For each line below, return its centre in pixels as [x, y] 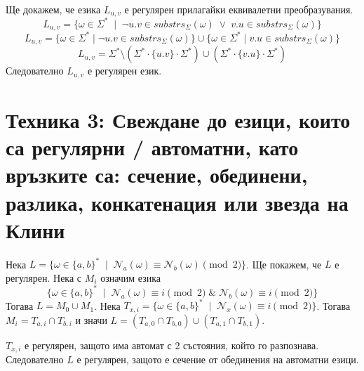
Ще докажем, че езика [53, 9]
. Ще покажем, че [284, 264]
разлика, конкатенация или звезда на [177, 202]
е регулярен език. [124, 71]
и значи [91, 319]
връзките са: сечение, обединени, [157, 175]
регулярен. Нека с [44, 277]
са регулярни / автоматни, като [152, 147]
